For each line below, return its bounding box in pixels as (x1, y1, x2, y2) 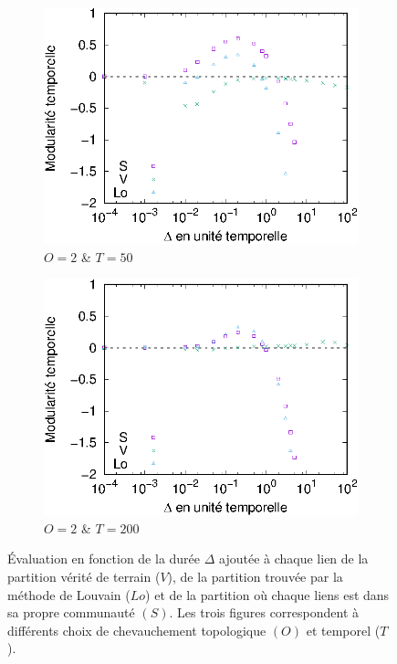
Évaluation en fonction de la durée (7, 549, 201, 568)
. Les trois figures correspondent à (169, 603, 360, 622)
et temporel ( (306, 620, 381, 639)
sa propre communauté (7, 603, 135, 622)
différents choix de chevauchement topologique (7, 620, 266, 639)
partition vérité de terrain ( (7, 567, 161, 586)
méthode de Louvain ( (7, 585, 131, 604)
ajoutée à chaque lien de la (219, 549, 369, 568)
